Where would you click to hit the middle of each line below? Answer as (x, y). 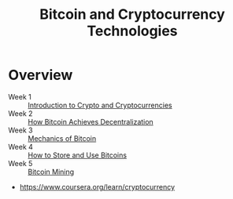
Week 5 (20, 163)
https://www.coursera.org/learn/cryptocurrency (97, 186)
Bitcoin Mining (51, 172)
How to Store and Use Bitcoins (78, 155)
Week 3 (20, 130)
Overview (41, 75)
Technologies (132, 31)
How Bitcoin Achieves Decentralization (91, 121)
